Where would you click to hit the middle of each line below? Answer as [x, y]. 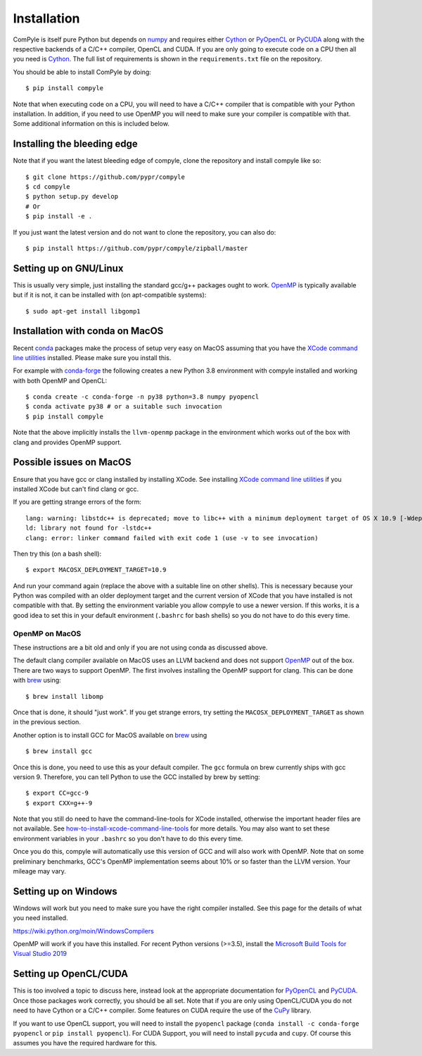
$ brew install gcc [59, 751]
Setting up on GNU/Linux [68, 268]
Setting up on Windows [65, 891]
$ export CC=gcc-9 [57, 793]
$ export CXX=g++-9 [59, 803]
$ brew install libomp [65, 696]
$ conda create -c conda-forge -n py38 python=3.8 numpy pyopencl [142, 397]
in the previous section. [47, 722]
